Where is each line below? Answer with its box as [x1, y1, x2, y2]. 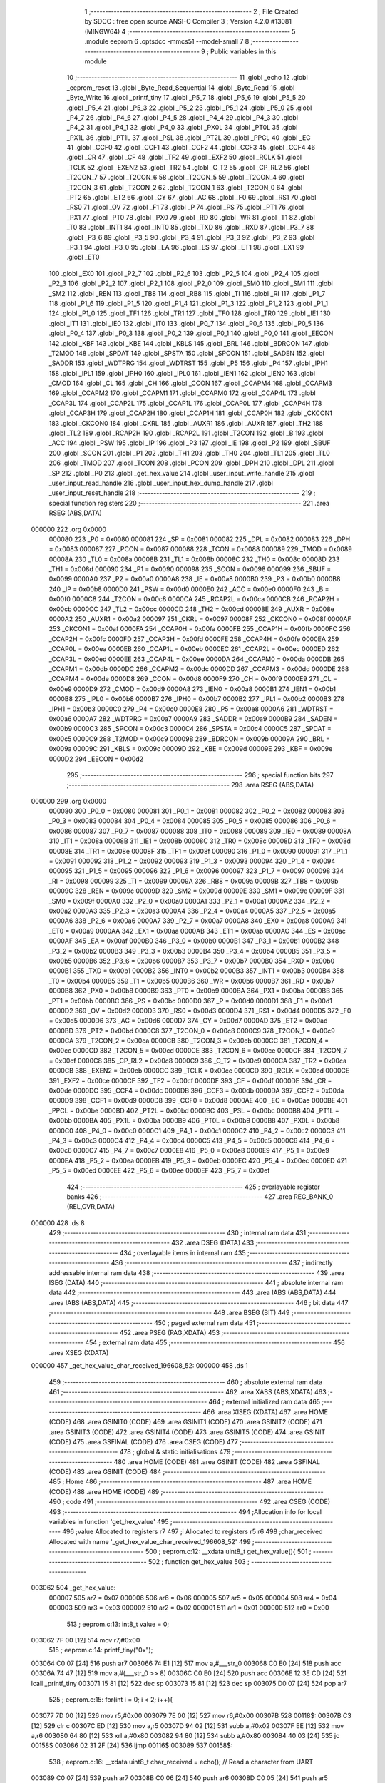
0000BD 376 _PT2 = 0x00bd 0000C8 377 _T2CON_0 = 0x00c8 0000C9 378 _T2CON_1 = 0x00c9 [48, 1026, 335, 1035]
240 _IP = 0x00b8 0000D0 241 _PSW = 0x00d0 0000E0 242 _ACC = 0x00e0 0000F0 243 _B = [48, 585, 329, 593]
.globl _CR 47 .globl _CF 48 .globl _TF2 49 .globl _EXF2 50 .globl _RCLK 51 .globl [66, 153, 302, 162]
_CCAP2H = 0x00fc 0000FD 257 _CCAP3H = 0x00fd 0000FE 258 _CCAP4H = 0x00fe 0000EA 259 [48, 635, 339, 643]
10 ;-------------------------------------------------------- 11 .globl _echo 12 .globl [66, 73, 308, 82]
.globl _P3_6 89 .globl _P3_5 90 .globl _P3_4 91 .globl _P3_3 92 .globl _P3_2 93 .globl [66, 233, 315, 242]
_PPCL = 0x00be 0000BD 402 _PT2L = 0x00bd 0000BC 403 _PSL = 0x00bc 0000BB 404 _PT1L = [48, 1106, 340, 1115]
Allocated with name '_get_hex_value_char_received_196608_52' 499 [48, 1537, 251, 1546]
